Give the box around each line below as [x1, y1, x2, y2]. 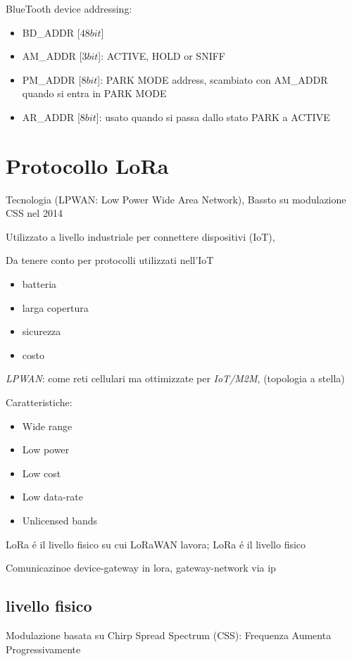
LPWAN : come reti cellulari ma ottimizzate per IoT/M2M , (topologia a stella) [6, 371, 345, 386]
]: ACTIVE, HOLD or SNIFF [98, 49, 225, 63]
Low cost [22, 465, 61, 480]
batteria [22, 277, 57, 291]
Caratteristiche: [6, 395, 73, 410]
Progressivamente [6, 641, 81, 656]
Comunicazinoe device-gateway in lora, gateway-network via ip [6, 560, 276, 575]
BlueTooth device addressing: [6, 1, 132, 15]
